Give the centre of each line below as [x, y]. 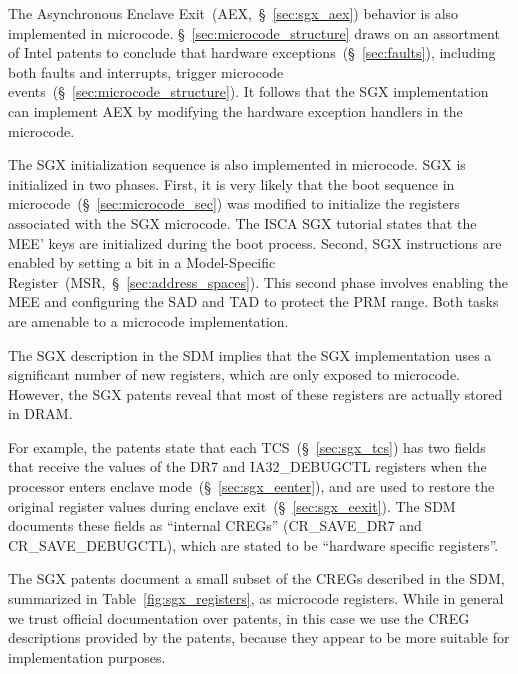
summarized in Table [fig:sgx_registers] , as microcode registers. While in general [256, 598]
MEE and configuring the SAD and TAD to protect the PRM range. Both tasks [253, 301]
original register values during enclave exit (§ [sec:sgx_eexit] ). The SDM [232, 505]
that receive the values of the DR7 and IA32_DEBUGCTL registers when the [247, 466]
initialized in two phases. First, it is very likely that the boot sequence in [231, 183]
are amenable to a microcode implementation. [148, 320]
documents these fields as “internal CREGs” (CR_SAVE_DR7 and [215, 525]
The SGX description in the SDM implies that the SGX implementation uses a [250, 354]
